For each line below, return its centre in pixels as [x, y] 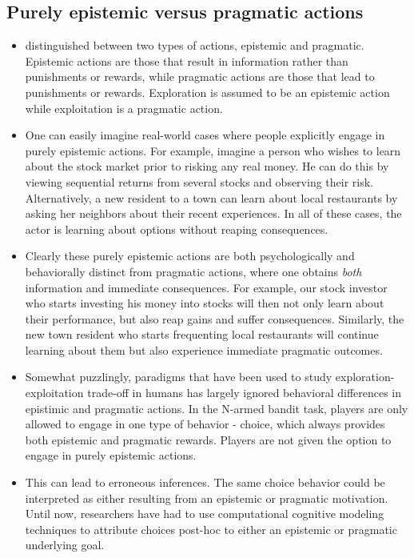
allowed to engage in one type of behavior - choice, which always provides [205, 424]
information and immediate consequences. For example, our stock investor [206, 287]
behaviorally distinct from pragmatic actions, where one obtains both [193, 271]
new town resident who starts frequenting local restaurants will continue [202, 334]
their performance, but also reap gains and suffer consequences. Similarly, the [215, 318]
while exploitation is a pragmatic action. [124, 108]
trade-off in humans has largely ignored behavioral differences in [245, 393]
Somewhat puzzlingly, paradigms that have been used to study [179, 377]
